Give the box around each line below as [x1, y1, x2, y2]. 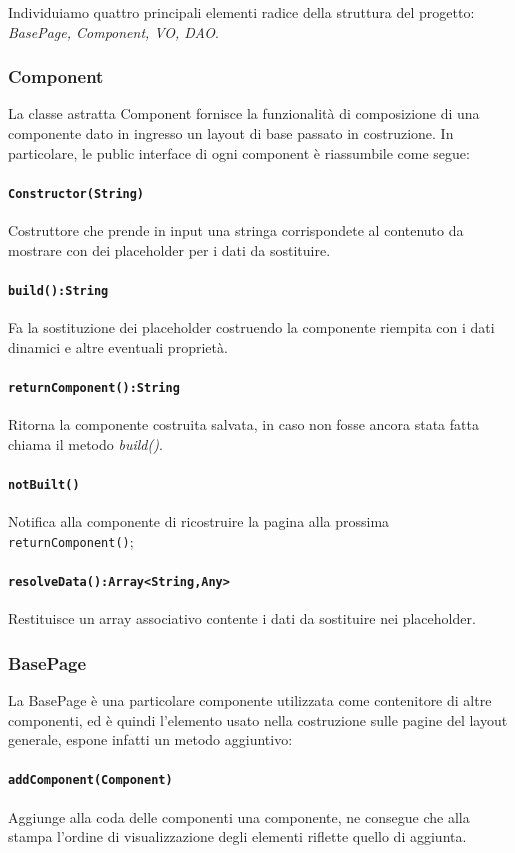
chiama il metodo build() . [8, 433, 163, 454]
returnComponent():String [8, 380, 180, 395]
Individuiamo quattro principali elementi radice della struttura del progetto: [8, 2, 475, 22]
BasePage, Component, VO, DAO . [8, 21, 219, 42]
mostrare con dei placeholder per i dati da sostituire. [8, 239, 331, 260]
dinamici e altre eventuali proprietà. [8, 336, 228, 357]
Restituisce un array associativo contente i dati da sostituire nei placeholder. [8, 608, 476, 629]
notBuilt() [8, 477, 80, 492]
